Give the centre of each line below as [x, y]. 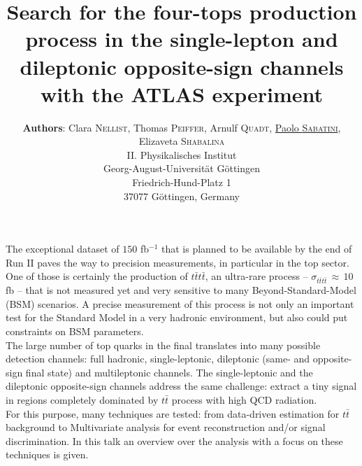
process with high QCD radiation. [244, 399]
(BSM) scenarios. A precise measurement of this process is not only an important [180, 303]
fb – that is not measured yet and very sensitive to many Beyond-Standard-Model [181, 290]
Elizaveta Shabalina [182, 141]
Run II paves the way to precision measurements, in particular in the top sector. [178, 262]
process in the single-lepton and [182, 39]
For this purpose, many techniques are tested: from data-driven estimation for [173, 413]
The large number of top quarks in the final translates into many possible [163, 345]
